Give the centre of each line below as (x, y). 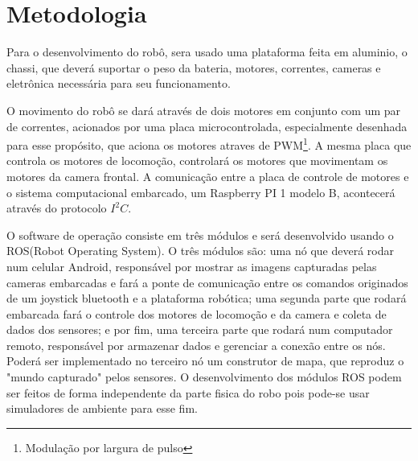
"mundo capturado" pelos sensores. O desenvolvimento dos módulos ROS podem (204, 377)
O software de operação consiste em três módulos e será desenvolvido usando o (200, 235)
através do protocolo (57, 208)
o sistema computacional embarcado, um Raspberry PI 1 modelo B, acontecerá (201, 192)
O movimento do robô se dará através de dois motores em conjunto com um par (204, 110)
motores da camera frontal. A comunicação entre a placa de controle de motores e (208, 176)
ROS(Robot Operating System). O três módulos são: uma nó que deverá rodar (200, 251)
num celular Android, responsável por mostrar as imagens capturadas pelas (192, 266)
